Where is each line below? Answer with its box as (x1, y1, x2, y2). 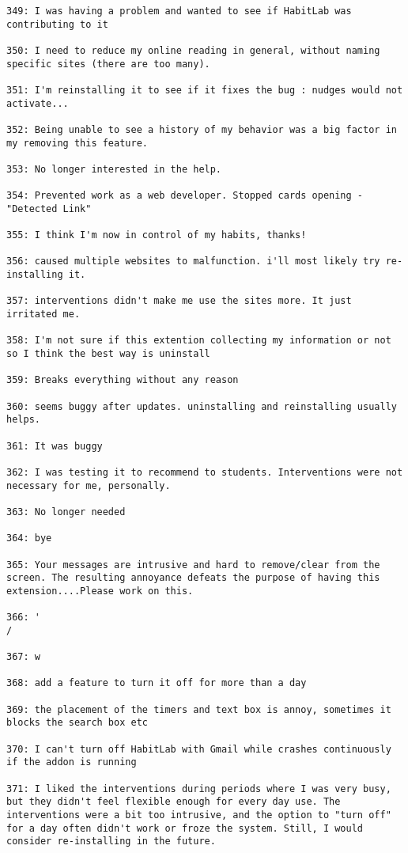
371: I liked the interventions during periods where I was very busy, (6, 783, 391, 794)
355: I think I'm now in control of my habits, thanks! (6, 229, 307, 241)
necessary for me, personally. (6, 480, 171, 491)
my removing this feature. (6, 137, 148, 149)
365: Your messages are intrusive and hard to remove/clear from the (6, 559, 380, 571)
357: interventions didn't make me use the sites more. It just (6, 295, 352, 307)
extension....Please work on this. (6, 585, 194, 597)
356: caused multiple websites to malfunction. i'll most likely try (6, 256, 380, 267)
